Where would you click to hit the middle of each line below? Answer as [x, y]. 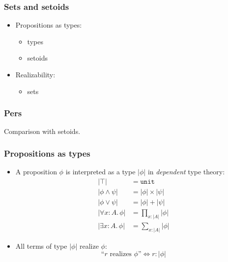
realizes [121, 254]
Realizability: [35, 74]
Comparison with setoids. [42, 131]
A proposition [36, 172]
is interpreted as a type [100, 172]
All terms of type [41, 246]
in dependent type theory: [186, 172]
